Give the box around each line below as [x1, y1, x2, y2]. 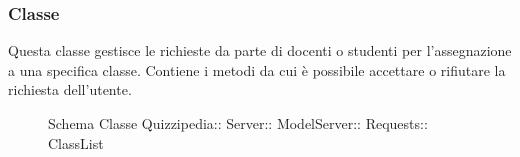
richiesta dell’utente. [8, 79, 132, 100]
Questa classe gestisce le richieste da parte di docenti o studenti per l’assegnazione [8, 40, 512, 61]
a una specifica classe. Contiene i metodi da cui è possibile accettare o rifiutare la [8, 59, 506, 80]
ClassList [48, 132, 104, 153]
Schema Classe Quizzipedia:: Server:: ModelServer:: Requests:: [48, 113, 428, 133]
